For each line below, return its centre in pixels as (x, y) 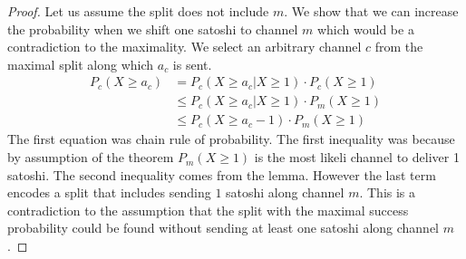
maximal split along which (81, 64)
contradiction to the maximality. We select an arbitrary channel (184, 47)
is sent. (192, 64)
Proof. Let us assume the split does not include (138, 11)
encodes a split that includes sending (109, 192)
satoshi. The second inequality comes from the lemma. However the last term (222, 174)
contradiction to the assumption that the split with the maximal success (208, 210)
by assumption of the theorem (91, 157)
